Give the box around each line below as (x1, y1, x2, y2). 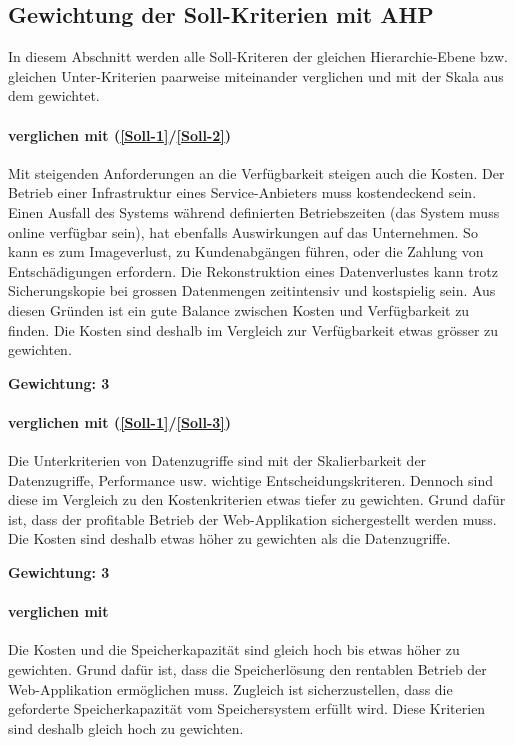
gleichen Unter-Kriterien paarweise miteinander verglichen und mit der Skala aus (8, 65, 504, 86)
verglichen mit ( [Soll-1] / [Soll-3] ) (8, 411, 232, 432)
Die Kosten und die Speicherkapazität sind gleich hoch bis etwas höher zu (8, 639, 460, 660)
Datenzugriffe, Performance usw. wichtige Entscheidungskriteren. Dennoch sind (8, 469, 494, 490)
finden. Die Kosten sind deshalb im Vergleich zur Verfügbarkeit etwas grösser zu (8, 319, 499, 340)
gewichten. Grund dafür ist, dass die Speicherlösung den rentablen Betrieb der (8, 659, 487, 680)
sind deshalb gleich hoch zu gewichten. (8, 717, 244, 738)
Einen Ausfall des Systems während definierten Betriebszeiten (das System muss (8, 201, 500, 222)
